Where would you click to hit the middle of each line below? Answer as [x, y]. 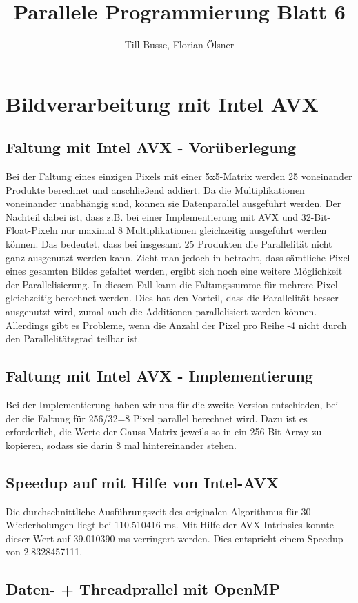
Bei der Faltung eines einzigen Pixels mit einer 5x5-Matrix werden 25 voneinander [179, 176]
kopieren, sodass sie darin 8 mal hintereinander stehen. [121, 445]
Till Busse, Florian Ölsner [179, 45]
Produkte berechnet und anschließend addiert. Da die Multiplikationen [155, 189]
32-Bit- [316, 216]
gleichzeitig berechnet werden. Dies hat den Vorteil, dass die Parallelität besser [172, 298]
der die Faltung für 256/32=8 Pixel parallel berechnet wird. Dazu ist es [157, 418]
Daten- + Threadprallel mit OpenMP [143, 589]
